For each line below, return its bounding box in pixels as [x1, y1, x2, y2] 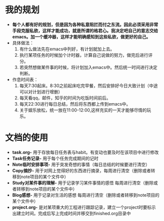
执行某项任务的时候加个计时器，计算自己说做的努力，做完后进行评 [19, 52, 153, 58]
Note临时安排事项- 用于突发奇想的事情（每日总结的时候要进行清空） [12, 161, 150, 167]
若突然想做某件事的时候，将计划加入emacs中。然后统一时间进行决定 [19, 64, 158, 70]
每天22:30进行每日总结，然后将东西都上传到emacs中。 [19, 101, 131, 107]
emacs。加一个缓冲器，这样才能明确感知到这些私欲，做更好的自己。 [12, 34, 151, 40]
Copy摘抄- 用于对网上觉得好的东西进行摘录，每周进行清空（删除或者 [12, 167, 151, 174]
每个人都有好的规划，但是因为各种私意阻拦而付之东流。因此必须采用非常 [12, 22, 158, 27]
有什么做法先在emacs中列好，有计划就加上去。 [19, 46, 115, 52]
